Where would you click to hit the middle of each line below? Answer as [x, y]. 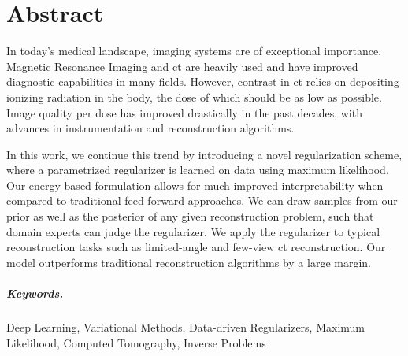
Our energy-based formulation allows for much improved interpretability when [195, 185]
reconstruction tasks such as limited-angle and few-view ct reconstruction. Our [196, 247]
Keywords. [35, 293]
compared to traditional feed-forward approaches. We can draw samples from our [202, 200]
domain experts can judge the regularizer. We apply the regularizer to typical [193, 231]
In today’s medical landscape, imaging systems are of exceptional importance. [194, 51]
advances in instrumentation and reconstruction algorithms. [150, 128]
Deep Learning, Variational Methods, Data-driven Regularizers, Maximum [185, 327]
